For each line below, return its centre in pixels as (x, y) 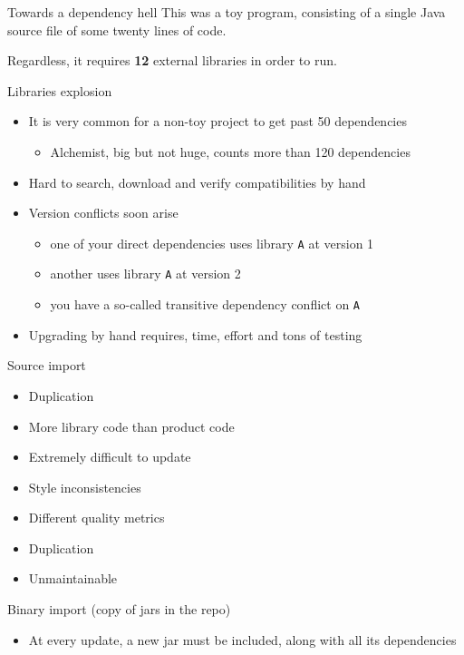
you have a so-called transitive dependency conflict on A (205, 304)
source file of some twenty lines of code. (117, 29)
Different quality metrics (97, 518)
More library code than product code (131, 426)
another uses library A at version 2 (145, 274)
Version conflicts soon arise (103, 213)
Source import (47, 365)
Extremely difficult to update (110, 457)
